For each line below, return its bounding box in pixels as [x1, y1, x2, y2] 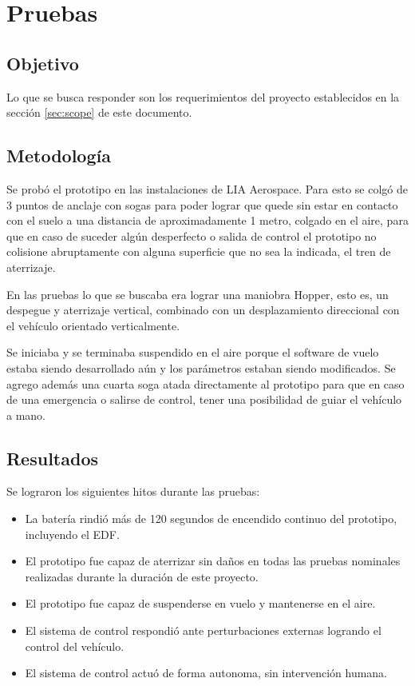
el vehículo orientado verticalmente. [6, 317, 180, 333]
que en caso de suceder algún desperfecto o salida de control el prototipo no [6, 227, 377, 244]
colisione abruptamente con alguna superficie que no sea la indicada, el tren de [6, 243, 391, 260]
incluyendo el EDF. [25, 525, 120, 542]
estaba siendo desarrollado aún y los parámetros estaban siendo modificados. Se [6, 359, 396, 376]
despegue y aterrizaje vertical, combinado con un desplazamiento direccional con [6, 301, 400, 318]
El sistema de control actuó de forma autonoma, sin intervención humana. [25, 664, 388, 681]
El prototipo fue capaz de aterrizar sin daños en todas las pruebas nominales [25, 552, 401, 569]
